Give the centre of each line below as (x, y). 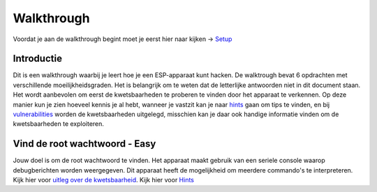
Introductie (38, 59)
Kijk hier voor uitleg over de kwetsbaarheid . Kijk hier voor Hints (104, 180)
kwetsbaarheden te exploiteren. (59, 124)
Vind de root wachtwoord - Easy (84, 144)
